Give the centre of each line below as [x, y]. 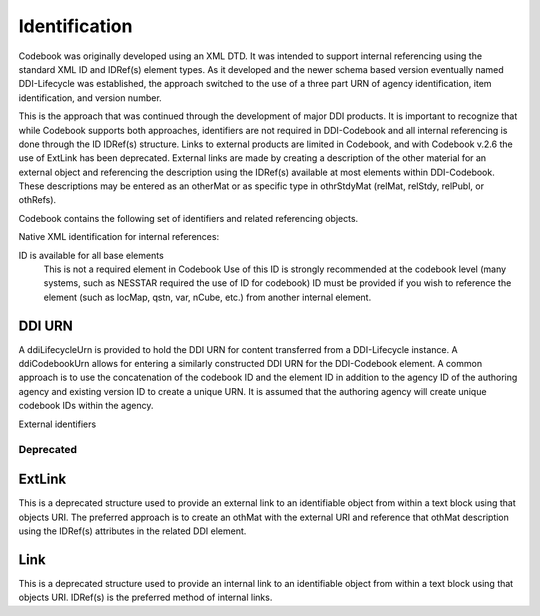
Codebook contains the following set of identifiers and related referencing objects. [188, 218]
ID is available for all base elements [91, 255]
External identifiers [57, 424]
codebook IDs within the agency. [86, 406]
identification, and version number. [90, 97]
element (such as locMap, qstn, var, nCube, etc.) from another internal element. [207, 297]
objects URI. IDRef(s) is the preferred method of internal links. [145, 597]
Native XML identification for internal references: [119, 237]
